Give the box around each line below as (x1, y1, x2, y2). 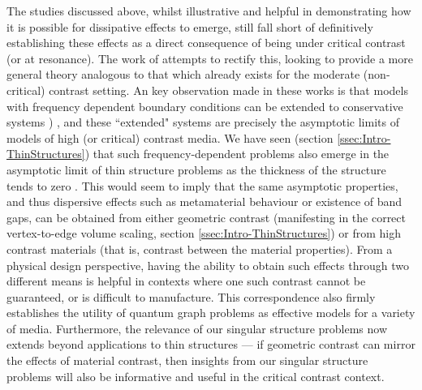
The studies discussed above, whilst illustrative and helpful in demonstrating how (6, 2, 411, 19)
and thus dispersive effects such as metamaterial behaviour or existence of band (6, 193, 403, 210)
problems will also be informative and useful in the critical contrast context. (6, 367, 385, 384)
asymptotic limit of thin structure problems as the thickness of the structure (6, 161, 386, 178)
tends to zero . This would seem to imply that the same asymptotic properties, (6, 177, 398, 194)
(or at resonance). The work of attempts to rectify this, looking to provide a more (6, 49, 413, 66)
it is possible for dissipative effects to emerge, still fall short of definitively (6, 18, 373, 35)
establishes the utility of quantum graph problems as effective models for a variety (6, 304, 416, 321)
